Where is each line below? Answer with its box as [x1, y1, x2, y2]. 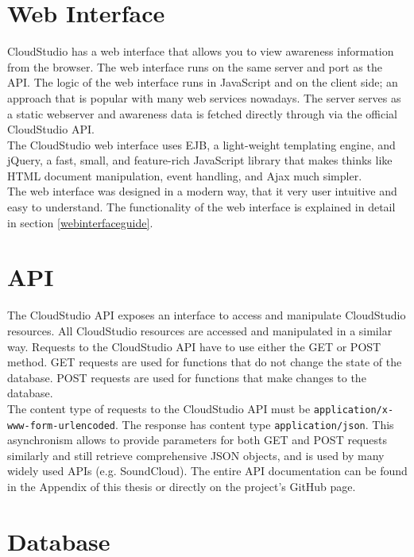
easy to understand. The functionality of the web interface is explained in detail [7, 199, 396, 215]
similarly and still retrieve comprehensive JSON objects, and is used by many [7, 447, 385, 463]
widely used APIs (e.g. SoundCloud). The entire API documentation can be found [7, 462, 408, 479]
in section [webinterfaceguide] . [7, 214, 153, 230]
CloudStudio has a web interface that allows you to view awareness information [7, 43, 394, 60]
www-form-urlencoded [7, 420, 116, 431]
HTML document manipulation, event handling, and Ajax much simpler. [7, 167, 362, 184]
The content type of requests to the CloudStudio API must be [7, 400, 311, 416]
